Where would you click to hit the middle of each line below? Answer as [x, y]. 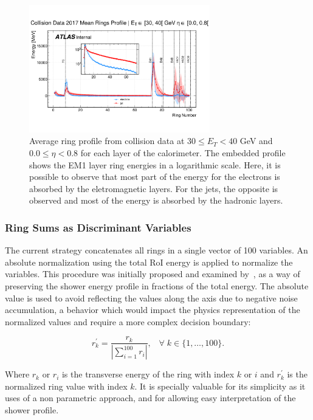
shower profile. [32, 410]
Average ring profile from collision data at [107, 141]
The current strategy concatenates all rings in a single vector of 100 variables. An [156, 250]
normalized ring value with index [66, 386]
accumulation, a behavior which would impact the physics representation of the [153, 310]
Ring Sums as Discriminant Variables [98, 227]
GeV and [256, 141]
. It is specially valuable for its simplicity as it [220, 386]
